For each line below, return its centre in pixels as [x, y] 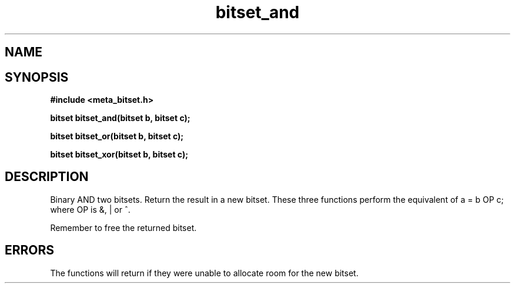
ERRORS [30, 250]
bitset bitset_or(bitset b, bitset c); [117, 136]
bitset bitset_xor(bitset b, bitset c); [119, 155]
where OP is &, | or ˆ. [90, 209]
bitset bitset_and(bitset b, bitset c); [120, 118]
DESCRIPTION [47, 177]
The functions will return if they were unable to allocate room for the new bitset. [204, 273]
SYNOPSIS [37, 77]
